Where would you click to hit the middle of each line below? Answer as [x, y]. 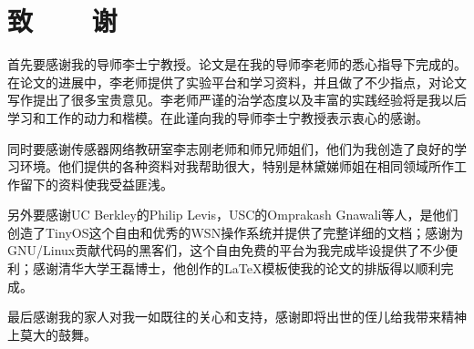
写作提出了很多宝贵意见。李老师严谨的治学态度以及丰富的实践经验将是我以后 [237, 100]
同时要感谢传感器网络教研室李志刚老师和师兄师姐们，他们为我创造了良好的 [231, 148]
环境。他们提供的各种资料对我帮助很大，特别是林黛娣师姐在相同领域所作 [237, 166]
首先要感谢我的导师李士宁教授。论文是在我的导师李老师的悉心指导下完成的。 [237, 64]
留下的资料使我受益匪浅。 [96, 184]
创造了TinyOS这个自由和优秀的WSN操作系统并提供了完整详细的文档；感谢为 [236, 232]
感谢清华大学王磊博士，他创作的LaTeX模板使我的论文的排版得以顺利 [237, 268]
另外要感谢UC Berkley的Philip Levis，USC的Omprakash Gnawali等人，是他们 [233, 215]
